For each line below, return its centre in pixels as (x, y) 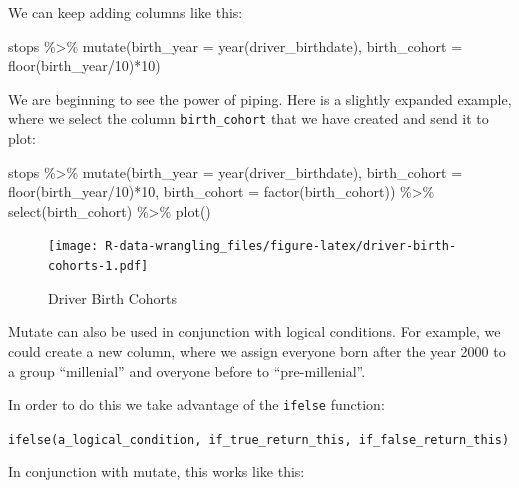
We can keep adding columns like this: (125, 12)
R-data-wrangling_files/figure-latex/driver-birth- (281, 246)
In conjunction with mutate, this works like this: (156, 471)
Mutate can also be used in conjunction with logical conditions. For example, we (254, 331)
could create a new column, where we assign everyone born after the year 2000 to (257, 350)
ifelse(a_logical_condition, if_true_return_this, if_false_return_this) (259, 439)
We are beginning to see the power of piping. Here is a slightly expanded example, (260, 98)
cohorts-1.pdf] (98, 266)
